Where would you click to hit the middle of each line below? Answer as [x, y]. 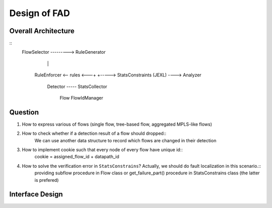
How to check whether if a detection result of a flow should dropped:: [94, 134]
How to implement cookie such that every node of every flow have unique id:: [103, 150]
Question [24, 112]
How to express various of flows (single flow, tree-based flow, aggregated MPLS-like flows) [117, 124]
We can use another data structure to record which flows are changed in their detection [125, 140]
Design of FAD [40, 13]
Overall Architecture [42, 31]
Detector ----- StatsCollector [77, 86]
